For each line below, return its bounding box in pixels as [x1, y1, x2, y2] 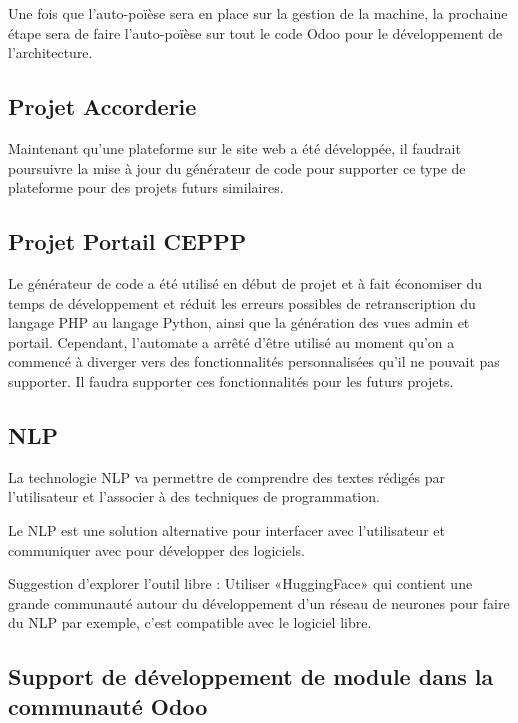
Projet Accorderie [8, 91, 197, 122]
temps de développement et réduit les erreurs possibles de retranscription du [8, 292, 476, 313]
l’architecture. [8, 42, 93, 63]
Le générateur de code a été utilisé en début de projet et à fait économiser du [8, 272, 483, 293]
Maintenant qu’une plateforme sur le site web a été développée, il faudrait [8, 137, 461, 158]
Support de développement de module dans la [8, 661, 494, 692]
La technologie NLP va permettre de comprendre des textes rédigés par [8, 466, 445, 487]
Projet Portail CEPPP [8, 226, 247, 257]
